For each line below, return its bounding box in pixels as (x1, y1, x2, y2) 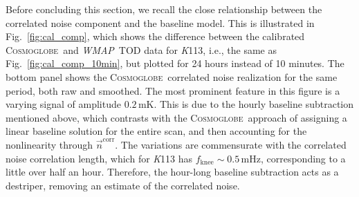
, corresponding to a (260, 151, 346, 165)
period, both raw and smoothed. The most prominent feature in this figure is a (6, 83, 340, 97)
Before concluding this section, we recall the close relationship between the (6, 2, 322, 16)
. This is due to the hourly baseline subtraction (154, 97, 354, 111)
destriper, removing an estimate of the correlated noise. (6, 178, 240, 192)
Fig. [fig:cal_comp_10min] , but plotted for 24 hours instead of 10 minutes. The (6, 56, 344, 71)
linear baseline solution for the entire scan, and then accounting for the (6, 124, 307, 138)
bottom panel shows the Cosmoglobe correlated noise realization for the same (6, 69, 338, 84)
